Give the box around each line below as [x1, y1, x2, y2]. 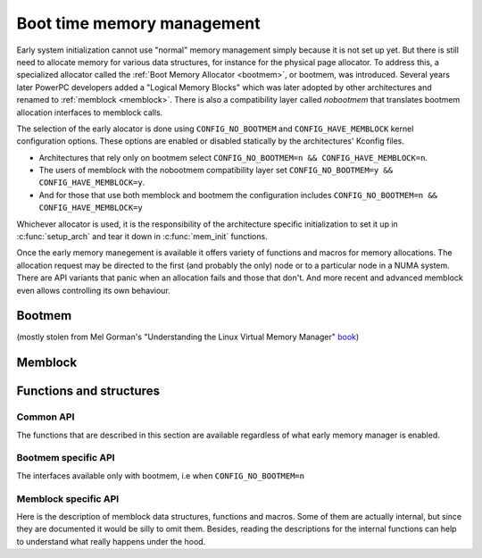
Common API [16, 411, 75, 423]
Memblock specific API [16, 492, 120, 504]
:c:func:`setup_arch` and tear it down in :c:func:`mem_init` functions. [16, 231, 268, 242]
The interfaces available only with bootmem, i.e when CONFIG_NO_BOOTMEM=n [16, 470, 305, 481]
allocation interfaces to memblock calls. [16, 107, 163, 118]
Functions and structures [16, 384, 161, 399]
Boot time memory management [16, 13, 261, 33]
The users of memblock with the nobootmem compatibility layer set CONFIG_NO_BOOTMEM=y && [38, 165, 393, 176]
